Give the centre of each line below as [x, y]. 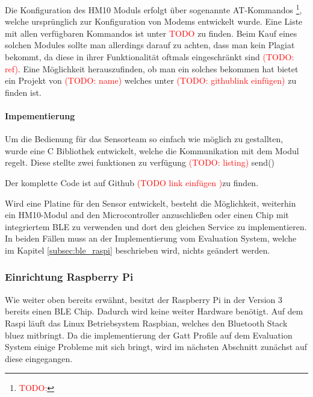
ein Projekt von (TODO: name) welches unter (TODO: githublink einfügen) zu [151, 80]
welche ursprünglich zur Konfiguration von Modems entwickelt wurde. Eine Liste [154, 21]
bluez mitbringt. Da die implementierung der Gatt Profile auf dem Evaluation [149, 335]
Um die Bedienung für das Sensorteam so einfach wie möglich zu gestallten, [144, 139]
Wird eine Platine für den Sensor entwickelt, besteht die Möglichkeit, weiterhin [150, 203]
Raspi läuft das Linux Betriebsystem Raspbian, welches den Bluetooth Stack [146, 323]
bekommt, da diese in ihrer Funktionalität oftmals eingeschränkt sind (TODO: [150, 57]
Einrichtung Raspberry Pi [69, 277]
